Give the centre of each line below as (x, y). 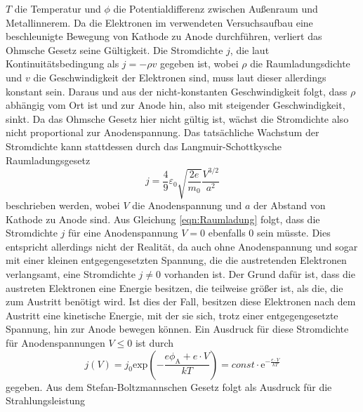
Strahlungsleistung (46, 400)
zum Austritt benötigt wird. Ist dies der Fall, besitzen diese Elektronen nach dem (181, 301)
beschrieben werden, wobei (63, 205)
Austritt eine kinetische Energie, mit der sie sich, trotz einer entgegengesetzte (172, 315)
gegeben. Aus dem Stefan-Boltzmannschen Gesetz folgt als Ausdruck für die (169, 386)
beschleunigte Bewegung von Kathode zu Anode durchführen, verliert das (164, 36)
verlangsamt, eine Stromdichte (71, 273)
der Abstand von (290, 205)
